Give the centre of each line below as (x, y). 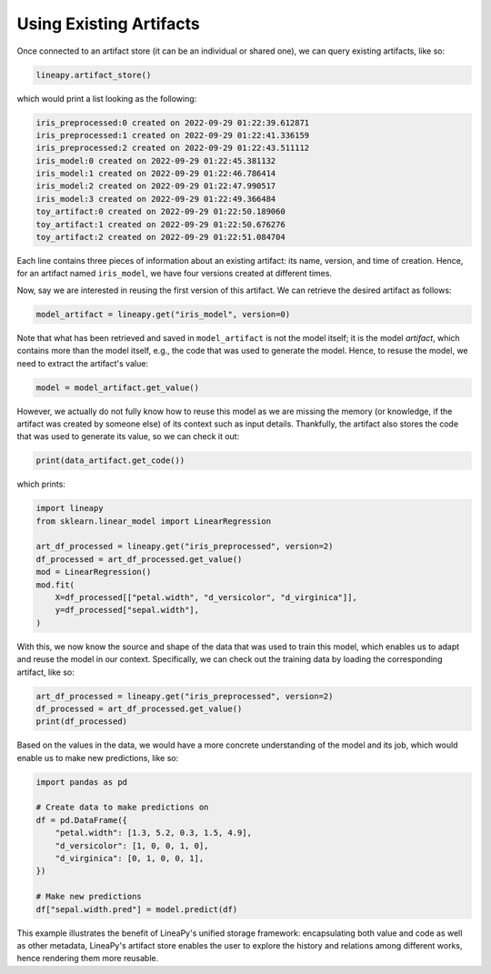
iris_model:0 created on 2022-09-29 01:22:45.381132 (156, 161)
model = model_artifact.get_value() (118, 387)
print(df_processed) (81, 722)
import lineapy (70, 508)
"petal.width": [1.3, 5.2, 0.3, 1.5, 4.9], (153, 833)
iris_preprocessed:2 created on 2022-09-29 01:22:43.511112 (173, 148)
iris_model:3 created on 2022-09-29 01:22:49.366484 (156, 199)
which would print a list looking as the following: (107, 98)
